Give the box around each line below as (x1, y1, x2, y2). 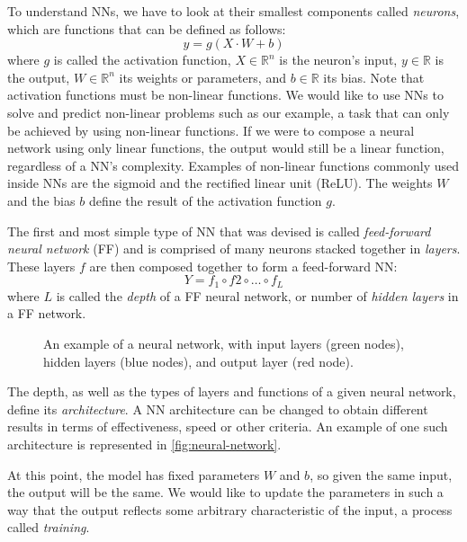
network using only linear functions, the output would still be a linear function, (7, 138, 445, 157)
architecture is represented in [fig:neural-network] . (7, 434, 282, 453)
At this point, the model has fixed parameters (7, 465, 260, 484)
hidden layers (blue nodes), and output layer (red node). (43, 351, 354, 370)
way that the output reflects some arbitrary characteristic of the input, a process (7, 500, 453, 519)
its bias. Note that (323, 67, 425, 86)
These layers (7, 256, 76, 275)
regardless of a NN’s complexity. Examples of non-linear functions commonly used (7, 155, 460, 174)
